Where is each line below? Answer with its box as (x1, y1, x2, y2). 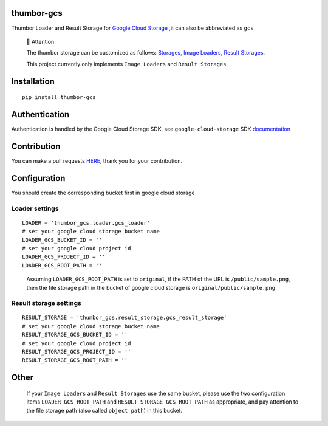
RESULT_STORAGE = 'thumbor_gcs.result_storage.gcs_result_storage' (22, 314, 227, 321)
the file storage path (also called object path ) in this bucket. (26, 407, 182, 414)
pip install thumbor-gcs (22, 94, 96, 101)
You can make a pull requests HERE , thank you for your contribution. (11, 157, 183, 164)
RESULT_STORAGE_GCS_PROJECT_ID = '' (22, 348, 131, 356)
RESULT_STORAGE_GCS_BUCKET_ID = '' (22, 331, 128, 338)
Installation (11, 76, 55, 86)
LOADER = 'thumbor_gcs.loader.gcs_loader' (22, 219, 151, 226)
